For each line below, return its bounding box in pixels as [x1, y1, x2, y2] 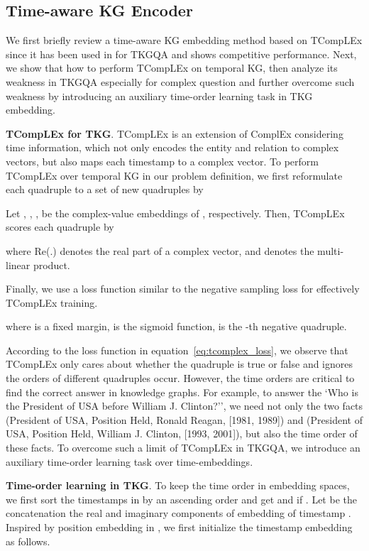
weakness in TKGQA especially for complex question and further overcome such [6, 74, 355, 89]
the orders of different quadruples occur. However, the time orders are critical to [6, 371, 355, 386]
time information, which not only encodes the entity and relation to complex [6, 140, 339, 155]
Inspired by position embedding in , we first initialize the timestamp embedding [6, 520, 353, 535]
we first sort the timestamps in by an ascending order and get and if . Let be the [6, 491, 357, 506]
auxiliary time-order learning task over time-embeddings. [6, 454, 253, 469]
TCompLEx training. [6, 295, 98, 310]
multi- [317, 243, 344, 258]
